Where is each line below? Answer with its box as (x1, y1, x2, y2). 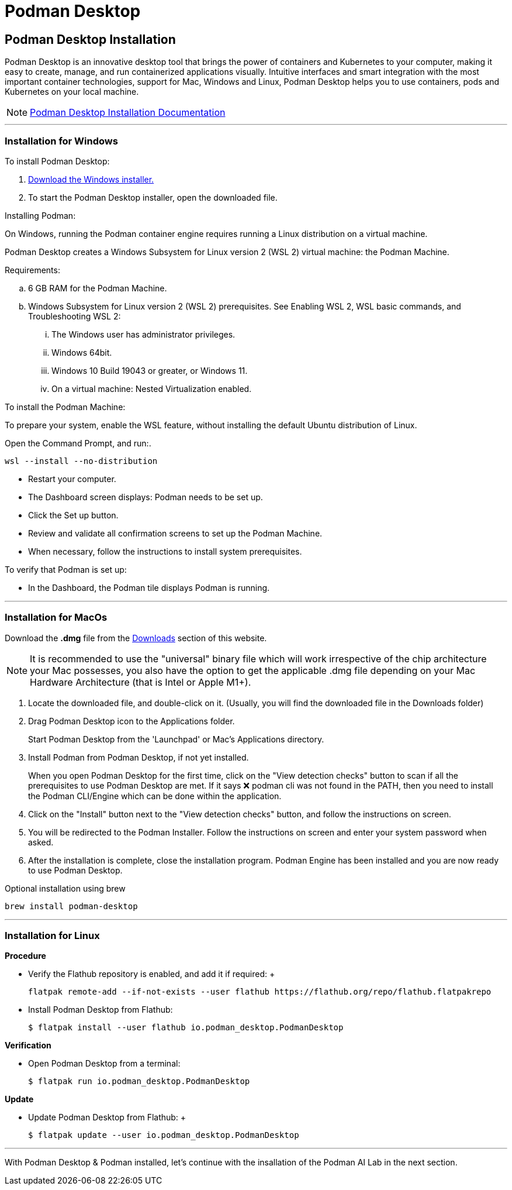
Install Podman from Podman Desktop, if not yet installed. (28, 752, 249, 762)
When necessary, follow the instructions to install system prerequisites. (28, 546, 302, 556)
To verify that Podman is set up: (5, 564, 127, 575)
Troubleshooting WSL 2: (28, 311, 121, 321)
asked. (28, 837, 54, 847)
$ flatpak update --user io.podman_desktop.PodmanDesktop (28, 1130, 299, 1140)
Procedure (5, 951, 46, 961)
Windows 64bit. (51, 347, 112, 357)
